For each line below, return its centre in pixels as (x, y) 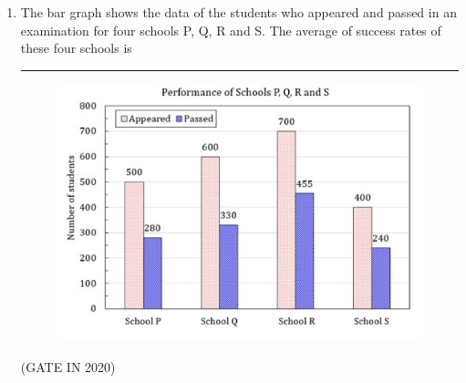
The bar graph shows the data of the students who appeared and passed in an (238, 12)
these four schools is (76, 48)
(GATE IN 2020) (68, 366)
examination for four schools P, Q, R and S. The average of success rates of (231, 30)
